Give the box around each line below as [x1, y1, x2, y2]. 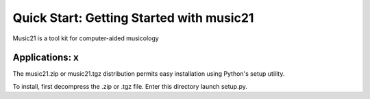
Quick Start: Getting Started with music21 [12, 10, 254, 25]
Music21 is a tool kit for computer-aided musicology [12, 34, 159, 42]
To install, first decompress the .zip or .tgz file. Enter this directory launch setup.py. [12, 82, 248, 90]
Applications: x [12, 52, 79, 63]
